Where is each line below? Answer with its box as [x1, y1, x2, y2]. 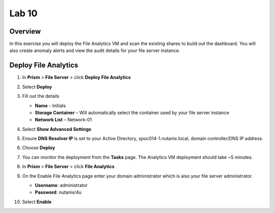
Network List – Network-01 [35, 117, 92, 123]
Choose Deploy [22, 145, 56, 151]
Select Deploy [22, 84, 52, 90]
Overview [9, 27, 41, 36]
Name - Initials [35, 102, 66, 109]
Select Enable [22, 199, 52, 205]
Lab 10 [9, 8, 38, 19]
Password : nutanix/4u [35, 189, 81, 196]
